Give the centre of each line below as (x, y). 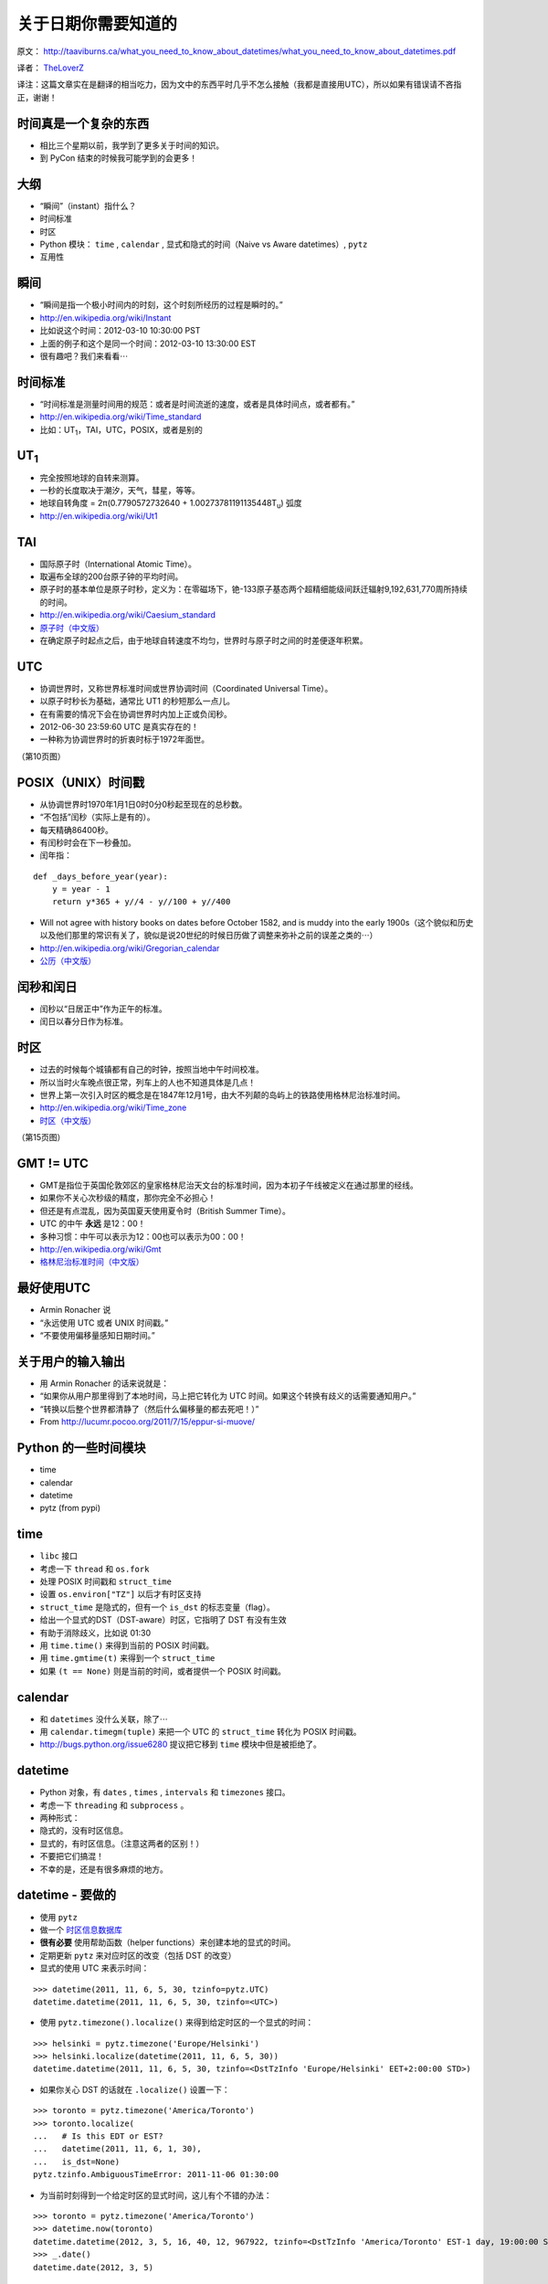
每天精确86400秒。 (77, 830)
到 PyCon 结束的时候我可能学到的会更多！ (119, 158)
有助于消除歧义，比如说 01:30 (95, 1633)
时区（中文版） (68, 1120)
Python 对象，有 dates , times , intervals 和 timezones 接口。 (165, 1792)
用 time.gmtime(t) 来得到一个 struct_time (127, 1658)
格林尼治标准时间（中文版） (92, 1262)
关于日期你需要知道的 (97, 24)
